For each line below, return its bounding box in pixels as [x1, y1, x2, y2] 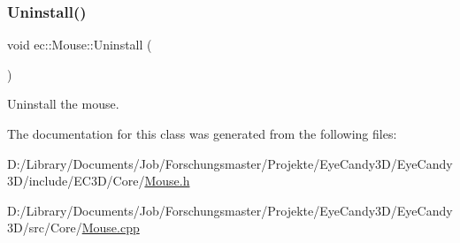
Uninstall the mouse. [7, 95, 119, 113]
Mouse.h [144, 171, 190, 190]
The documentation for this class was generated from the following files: [7, 125, 397, 142]
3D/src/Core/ [7, 218, 82, 237]
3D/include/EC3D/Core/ [7, 171, 145, 190]
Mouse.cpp [81, 218, 140, 237]
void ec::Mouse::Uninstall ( [7, 35, 152, 54]
